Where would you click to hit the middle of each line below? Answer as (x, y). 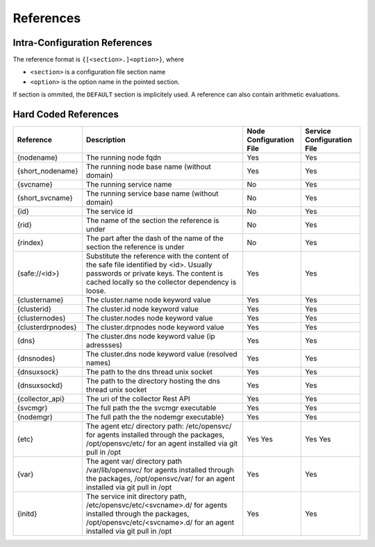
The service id (109, 212)
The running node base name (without (149, 167)
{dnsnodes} (36, 359)
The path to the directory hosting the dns (153, 381)
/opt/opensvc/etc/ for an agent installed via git (162, 444)
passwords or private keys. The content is (155, 273)
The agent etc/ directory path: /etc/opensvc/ (159, 426)
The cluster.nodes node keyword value (149, 318)
